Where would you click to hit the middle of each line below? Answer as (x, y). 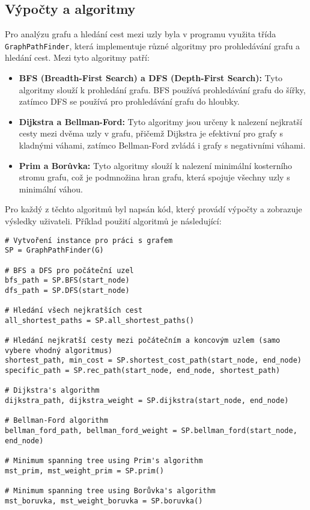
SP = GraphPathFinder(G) (54, 250)
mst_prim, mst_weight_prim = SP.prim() (84, 471)
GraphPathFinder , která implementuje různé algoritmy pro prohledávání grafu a (153, 45)
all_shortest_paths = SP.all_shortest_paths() (99, 320)
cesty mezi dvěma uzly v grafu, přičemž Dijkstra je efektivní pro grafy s (151, 133)
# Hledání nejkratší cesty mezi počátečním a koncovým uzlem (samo (143, 341)
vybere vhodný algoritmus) (59, 350)
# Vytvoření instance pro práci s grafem (89, 240)
